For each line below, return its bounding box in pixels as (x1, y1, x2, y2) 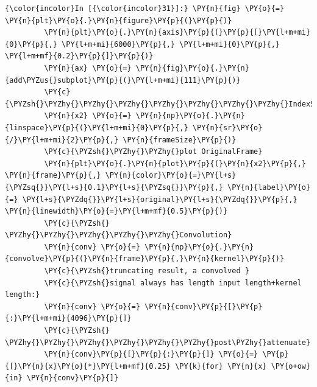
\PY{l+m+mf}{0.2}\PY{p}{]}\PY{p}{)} (5, 52, 154, 61)
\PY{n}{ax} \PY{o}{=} (44, 63, 132, 72)
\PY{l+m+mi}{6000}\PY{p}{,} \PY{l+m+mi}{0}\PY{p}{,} (62, 40, 280, 49)
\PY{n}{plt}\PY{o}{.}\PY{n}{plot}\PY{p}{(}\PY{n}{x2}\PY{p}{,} (44, 159, 306, 168)
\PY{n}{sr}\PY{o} (192, 123, 263, 132)
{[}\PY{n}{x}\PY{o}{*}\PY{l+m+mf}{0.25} (5, 361, 171, 371)
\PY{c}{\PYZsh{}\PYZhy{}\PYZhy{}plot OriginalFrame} (44, 147, 263, 156)
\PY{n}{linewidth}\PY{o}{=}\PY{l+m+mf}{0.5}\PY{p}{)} (5, 207, 228, 216)
